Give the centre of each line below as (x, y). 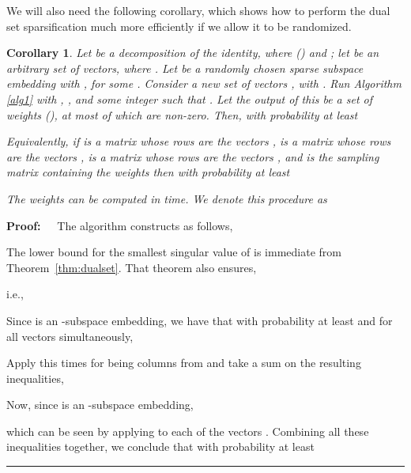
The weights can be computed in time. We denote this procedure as (167, 198)
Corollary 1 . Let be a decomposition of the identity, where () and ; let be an (193, 53)
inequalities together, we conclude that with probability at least (160, 447)
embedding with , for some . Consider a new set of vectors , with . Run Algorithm (204, 83)
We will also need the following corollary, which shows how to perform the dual (198, 10)
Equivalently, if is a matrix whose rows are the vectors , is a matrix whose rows (199, 141)
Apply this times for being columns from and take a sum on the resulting (184, 363)
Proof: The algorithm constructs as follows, (120, 225)
